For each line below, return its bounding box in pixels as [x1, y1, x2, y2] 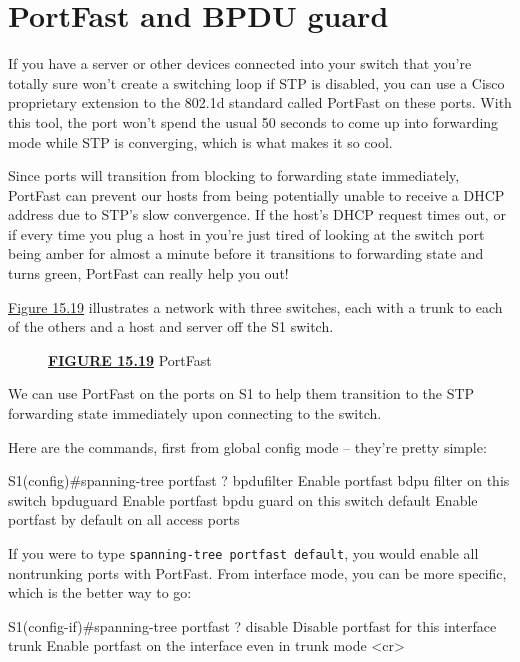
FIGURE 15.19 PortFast [48, 349, 212, 370]
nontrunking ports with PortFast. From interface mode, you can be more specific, [8, 562, 507, 583]
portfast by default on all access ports [8, 509, 240, 530]
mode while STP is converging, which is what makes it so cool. [8, 131, 393, 152]
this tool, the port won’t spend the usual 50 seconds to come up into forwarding [8, 111, 499, 132]
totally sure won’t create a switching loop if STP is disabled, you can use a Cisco [8, 72, 505, 93]
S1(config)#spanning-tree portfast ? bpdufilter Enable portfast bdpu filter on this [8, 470, 510, 491]
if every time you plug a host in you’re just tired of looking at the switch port [8, 223, 485, 244]
